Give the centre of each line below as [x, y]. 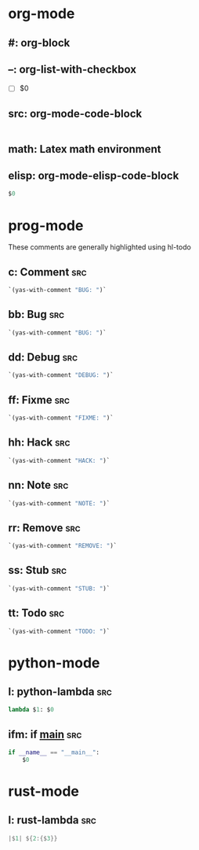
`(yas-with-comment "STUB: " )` [59, 588]
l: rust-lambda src [52, 820]
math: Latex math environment [85, 149]
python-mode [54, 663]
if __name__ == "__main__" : [54, 752]
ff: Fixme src [39, 399]
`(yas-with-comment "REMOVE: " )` [63, 546]
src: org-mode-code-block [75, 114]
